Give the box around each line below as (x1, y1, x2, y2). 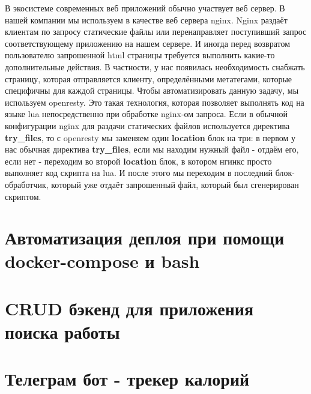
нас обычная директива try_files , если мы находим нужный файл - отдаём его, (5, 143, 299, 156)
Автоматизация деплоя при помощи (5, 225, 285, 250)
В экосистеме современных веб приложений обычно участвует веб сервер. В (5, 2, 285, 14)
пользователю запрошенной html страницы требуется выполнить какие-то (5, 49, 275, 61)
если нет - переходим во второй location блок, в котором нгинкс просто (5, 154, 272, 167)
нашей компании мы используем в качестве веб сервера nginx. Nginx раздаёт (5, 13, 288, 26)
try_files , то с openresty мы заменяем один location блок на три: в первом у (5, 131, 296, 144)
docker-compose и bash (5, 249, 200, 273)
